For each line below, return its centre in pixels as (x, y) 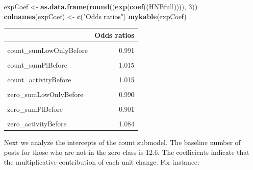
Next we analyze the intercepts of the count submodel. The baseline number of (122, 142)
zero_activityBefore (37, 124)
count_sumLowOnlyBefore (48, 50)
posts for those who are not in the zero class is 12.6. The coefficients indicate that (127, 152)
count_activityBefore (39, 79)
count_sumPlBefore (37, 64)
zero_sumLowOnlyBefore (45, 94)
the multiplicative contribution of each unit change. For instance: (102, 161)
